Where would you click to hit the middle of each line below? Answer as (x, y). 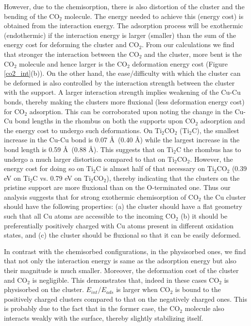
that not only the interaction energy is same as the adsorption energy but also (120, 261)
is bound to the (198, 289)
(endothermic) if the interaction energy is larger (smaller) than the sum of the (120, 35)
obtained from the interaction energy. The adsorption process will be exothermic (124, 26)
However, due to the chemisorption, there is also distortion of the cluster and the (124, 6)
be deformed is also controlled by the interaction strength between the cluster (119, 82)
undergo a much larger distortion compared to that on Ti (89, 159)
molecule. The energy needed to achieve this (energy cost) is (154, 16)
